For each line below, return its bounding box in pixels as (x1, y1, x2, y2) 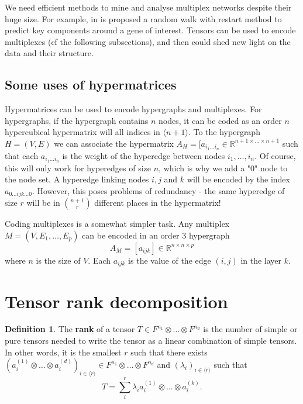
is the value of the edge (128, 254, 211, 266)
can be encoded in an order (82, 229, 180, 241)
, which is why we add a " (159, 161, 251, 174)
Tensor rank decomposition (5, 289, 228, 313)
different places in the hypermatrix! (94, 196, 221, 209)
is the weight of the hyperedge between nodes (62, 149, 225, 161)
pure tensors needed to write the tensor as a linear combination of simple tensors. (5, 334, 297, 347)
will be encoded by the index (187, 173, 290, 185)
